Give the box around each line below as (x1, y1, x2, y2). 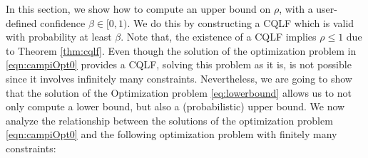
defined (6, 15, 37, 30)
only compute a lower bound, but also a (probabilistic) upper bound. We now (6, 99, 345, 114)
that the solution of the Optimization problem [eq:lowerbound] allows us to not (6, 85, 352, 100)
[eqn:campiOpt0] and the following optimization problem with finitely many (6, 127, 337, 142)
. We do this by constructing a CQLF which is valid (127, 15, 354, 30)
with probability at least (6, 29, 112, 44)
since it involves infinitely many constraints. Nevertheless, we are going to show (6, 70, 352, 85)
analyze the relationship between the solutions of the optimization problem (6, 112, 333, 127)
